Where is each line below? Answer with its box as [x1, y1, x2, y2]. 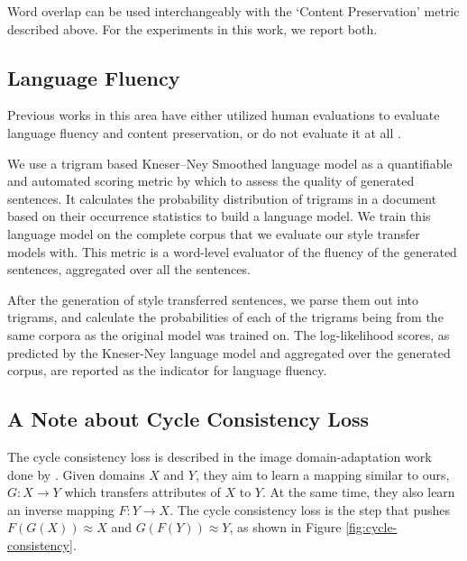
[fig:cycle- [345, 518, 398, 537]
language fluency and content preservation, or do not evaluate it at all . [7, 123, 401, 142]
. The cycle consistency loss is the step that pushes [169, 500, 451, 519]
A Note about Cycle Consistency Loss [7, 405, 370, 433]
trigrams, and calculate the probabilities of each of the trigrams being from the [7, 308, 444, 326]
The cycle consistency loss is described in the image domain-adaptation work [7, 446, 432, 465]
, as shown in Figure [229, 518, 342, 537]
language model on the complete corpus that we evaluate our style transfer [7, 224, 420, 243]
